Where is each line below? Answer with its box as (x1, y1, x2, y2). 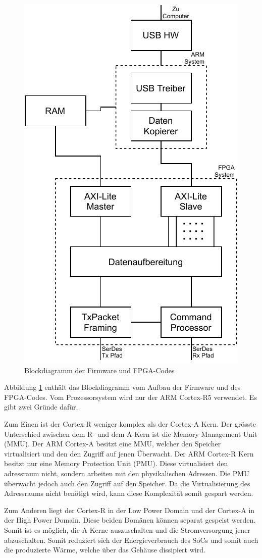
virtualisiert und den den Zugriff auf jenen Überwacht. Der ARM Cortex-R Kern (4, 448, 254, 459)
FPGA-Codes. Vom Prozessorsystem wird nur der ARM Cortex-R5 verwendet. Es (4, 391, 257, 402)
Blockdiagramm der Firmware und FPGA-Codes (24, 365, 175, 375)
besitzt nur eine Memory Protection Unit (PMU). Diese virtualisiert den (4, 458, 228, 469)
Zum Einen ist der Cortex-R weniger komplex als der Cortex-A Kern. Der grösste (4, 418, 256, 429)
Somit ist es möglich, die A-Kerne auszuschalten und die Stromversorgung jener (4, 524, 250, 535)
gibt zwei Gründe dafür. (4, 401, 78, 412)
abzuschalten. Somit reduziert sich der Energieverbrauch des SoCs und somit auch (4, 534, 258, 545)
